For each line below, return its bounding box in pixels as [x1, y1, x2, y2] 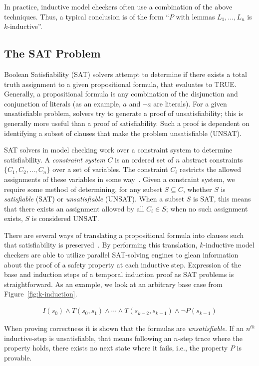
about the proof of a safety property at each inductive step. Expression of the [4, 259, 241, 269]
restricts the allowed [180, 164, 242, 174]
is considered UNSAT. [31, 213, 99, 223]
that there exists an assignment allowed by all [4, 203, 144, 213]
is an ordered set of [115, 154, 174, 164]
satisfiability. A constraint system [4, 154, 105, 164]
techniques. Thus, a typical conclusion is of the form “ [4, 11, 169, 21]
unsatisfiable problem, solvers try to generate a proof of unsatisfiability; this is [4, 108, 244, 118]
